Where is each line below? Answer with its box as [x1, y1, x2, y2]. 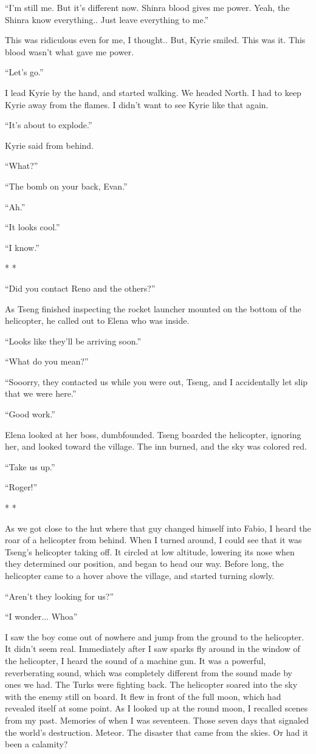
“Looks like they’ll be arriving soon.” [5, 334, 142, 347]
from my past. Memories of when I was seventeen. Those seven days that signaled [5, 713, 309, 726]
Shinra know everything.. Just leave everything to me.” [5, 13, 209, 26]
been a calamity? [5, 738, 68, 750]
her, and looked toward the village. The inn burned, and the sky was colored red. [5, 440, 307, 453]
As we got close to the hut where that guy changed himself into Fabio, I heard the [5, 521, 311, 534]
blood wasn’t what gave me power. [5, 45, 134, 58]
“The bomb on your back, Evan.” [5, 179, 128, 192]
